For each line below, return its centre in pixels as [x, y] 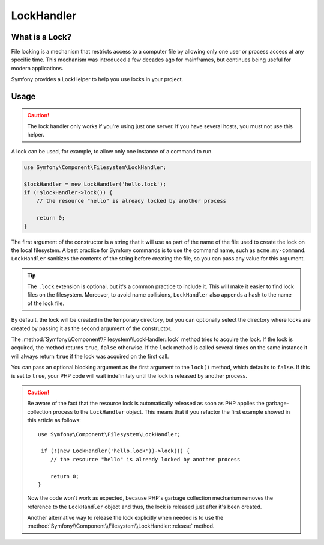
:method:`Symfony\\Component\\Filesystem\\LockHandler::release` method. [121, 526]
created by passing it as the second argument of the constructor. [91, 328]
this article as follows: [54, 420]
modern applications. [37, 68]
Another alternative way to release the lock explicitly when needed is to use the [125, 518]
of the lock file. [46, 303]
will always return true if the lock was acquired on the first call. [90, 356]
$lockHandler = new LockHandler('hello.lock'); [95, 184]
